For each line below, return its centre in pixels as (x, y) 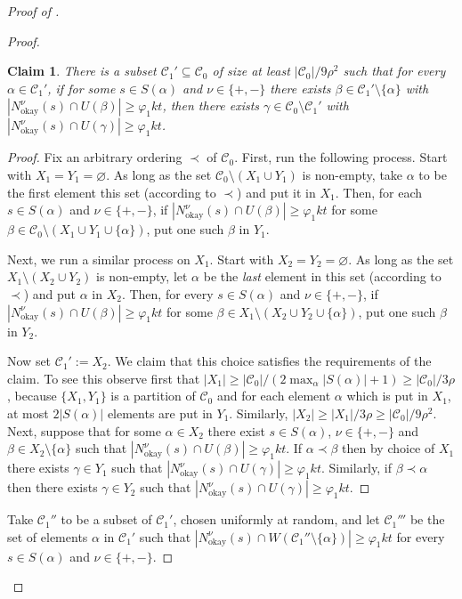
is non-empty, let (142, 276)
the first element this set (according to (112, 192)
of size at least (251, 71)
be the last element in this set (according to (322, 276)
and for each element (274, 396)
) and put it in (276, 192)
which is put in (387, 396)
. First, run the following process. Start (341, 157)
